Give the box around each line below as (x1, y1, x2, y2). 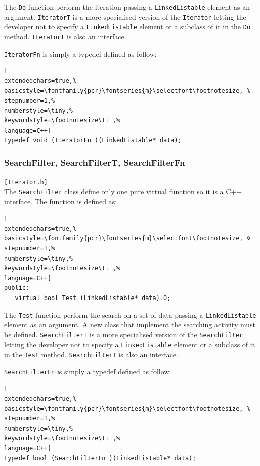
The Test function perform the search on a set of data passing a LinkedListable (4, 309, 256, 320)
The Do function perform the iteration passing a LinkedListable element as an (4, 2, 250, 12)
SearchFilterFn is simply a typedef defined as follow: (4, 366, 171, 376)
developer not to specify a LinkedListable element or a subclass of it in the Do (4, 21, 251, 32)
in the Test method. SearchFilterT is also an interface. (4, 349, 178, 360)
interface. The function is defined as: (4, 196, 117, 206)
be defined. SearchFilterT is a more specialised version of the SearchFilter (4, 329, 243, 340)
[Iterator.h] (4, 179, 48, 186)
